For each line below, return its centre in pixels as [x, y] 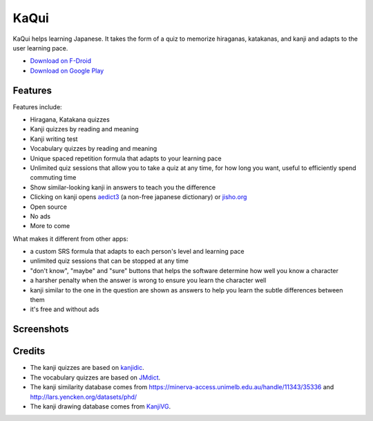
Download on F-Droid [61, 61]
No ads [40, 216]
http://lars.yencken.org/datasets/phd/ [84, 397]
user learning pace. [40, 48]
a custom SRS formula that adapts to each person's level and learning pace [137, 252]
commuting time [53, 178]
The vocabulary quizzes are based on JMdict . [95, 377]
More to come [50, 226]
